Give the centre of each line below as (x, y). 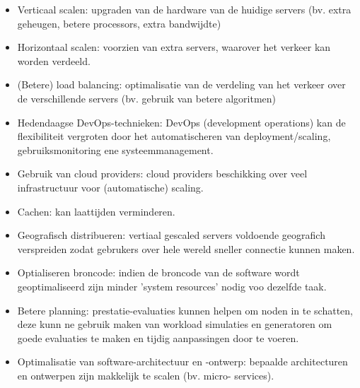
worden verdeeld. (54, 60)
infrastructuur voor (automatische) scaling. (110, 187)
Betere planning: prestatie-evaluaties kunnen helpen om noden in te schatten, (185, 310)
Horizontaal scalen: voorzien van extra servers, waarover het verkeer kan (174, 47)
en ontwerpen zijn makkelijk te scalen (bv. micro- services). (146, 375)
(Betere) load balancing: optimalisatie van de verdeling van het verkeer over (181, 84)
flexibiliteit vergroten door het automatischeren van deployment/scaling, (174, 136)
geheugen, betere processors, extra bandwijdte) (119, 23)
